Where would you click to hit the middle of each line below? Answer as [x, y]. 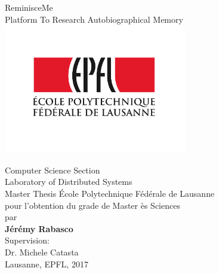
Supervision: [27, 240]
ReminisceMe [29, 7]
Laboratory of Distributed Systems [69, 182]
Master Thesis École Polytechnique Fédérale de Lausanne [110, 193]
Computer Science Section [53, 170]
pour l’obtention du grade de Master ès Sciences [92, 205]
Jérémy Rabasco [39, 228]
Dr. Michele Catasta [42, 252]
